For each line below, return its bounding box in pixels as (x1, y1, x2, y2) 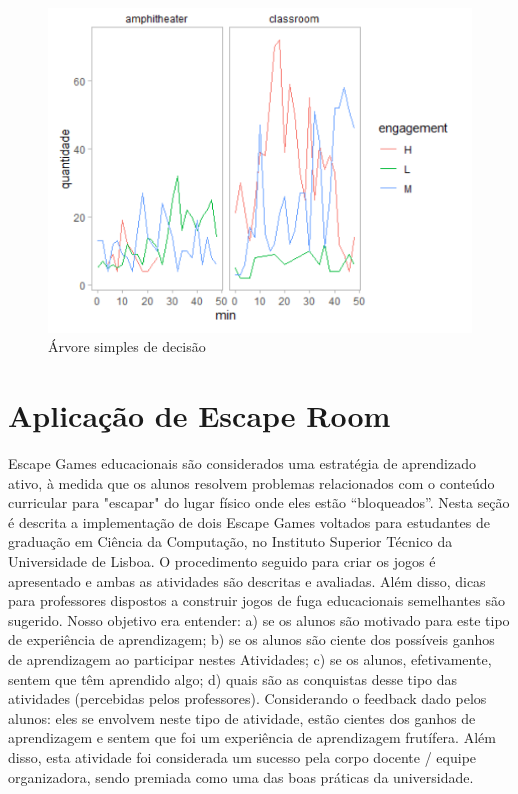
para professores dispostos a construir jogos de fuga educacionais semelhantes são (8, 590, 505, 611)
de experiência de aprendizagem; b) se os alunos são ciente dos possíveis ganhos (8, 629, 495, 650)
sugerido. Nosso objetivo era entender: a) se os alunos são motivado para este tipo (8, 609, 510, 630)
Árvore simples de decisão (48, 336, 206, 357)
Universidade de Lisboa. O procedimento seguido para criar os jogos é (8, 551, 436, 571)
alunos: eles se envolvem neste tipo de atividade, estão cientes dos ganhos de (8, 707, 476, 728)
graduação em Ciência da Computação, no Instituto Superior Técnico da (8, 531, 453, 552)
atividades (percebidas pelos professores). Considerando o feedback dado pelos (8, 688, 487, 709)
